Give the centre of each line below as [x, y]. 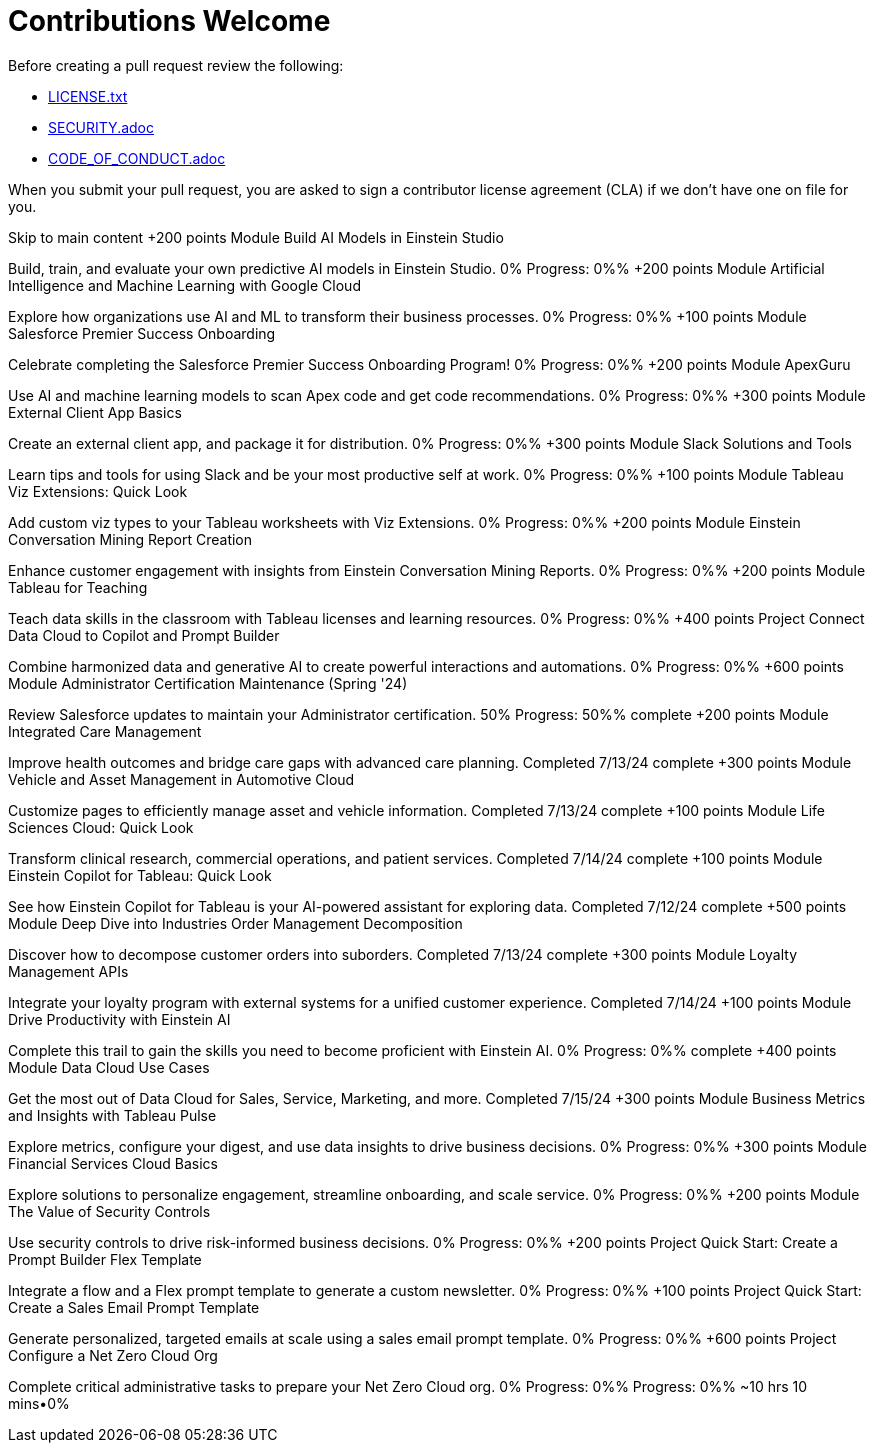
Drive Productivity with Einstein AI [119, 1019]
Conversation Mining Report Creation [130, 539]
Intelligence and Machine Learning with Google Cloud [184, 285]
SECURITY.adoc [101, 127]
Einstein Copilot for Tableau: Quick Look [140, 875]
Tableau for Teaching [78, 587]
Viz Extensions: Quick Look [98, 491]
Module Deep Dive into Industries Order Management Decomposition [235, 923]
